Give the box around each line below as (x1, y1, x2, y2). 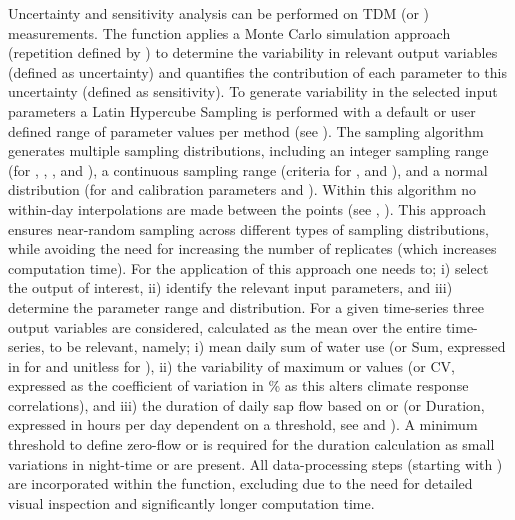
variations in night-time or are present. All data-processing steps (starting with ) (8, 453, 503, 474)
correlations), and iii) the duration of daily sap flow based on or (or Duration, (8, 394, 485, 415)
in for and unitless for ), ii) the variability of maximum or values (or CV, (8, 355, 455, 376)
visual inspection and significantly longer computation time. (8, 492, 375, 513)
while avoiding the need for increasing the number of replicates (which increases (8, 238, 497, 259)
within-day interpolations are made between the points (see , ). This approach (8, 198, 486, 219)
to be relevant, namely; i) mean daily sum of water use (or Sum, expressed (49, 336, 506, 357)
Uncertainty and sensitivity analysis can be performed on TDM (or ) (8, 3, 430, 23)
